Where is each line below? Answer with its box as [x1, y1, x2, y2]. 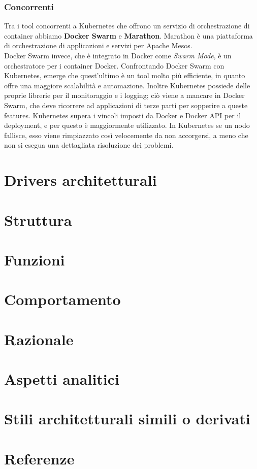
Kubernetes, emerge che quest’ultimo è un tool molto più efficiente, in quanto [4, 70, 245, 81]
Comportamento [4, 289, 121, 310]
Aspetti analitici [4, 368, 120, 389]
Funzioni [4, 249, 65, 270]
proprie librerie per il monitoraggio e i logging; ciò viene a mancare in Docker [4, 90, 245, 100]
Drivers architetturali [4, 170, 157, 190]
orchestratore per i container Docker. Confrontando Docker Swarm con [4, 60, 224, 71]
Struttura [4, 209, 72, 230]
